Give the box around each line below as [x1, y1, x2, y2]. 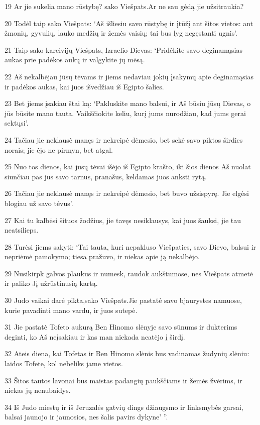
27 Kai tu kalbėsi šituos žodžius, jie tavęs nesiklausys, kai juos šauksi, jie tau [5, 215, 241, 225]
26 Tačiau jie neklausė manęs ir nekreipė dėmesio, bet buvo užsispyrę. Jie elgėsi [5, 188, 249, 198]
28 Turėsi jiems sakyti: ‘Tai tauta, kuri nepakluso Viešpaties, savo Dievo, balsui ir [5, 241, 256, 252]
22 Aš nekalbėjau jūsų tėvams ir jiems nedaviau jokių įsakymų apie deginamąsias [5, 71, 254, 81]
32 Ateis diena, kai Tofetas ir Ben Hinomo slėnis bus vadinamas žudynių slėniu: [5, 348, 249, 359]
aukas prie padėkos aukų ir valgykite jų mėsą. [5, 54, 145, 65]
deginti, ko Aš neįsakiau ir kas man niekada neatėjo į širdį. [5, 331, 185, 342]
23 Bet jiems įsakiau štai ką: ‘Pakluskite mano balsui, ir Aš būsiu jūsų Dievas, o [5, 98, 251, 109]
